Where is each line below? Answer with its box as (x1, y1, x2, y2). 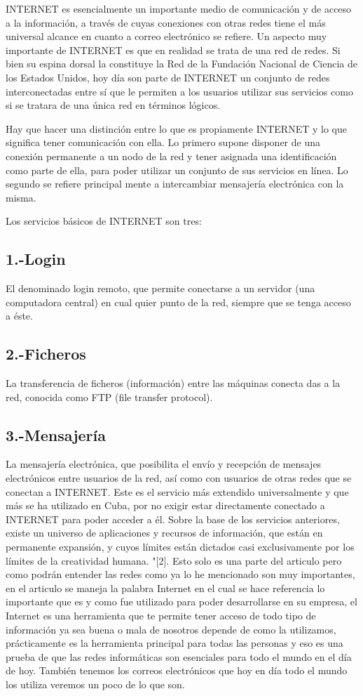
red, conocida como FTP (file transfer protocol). (6, 389, 213, 404)
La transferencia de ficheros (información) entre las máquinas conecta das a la (6, 376, 341, 390)
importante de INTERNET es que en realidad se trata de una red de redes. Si (6, 42, 341, 57)
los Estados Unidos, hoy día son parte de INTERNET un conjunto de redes (6, 70, 330, 84)
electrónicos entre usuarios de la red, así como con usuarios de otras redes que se (6, 471, 352, 485)
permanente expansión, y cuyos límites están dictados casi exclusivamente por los (6, 539, 355, 554)
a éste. (6, 308, 33, 323)
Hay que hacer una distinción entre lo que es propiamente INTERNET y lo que (6, 121, 347, 136)
